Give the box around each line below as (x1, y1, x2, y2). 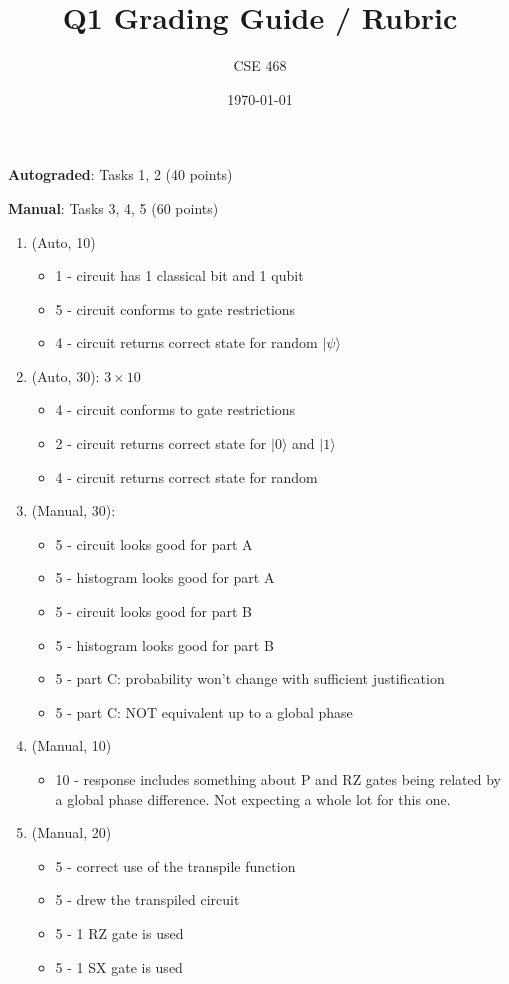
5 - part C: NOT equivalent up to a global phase (55, 701, 353, 722)
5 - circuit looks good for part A (55, 533, 253, 554)
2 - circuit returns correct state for (55, 433, 267, 454)
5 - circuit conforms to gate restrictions (55, 298, 296, 319)
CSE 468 (233, 55, 287, 76)
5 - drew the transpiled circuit (55, 889, 240, 910)
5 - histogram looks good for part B (55, 634, 274, 655)
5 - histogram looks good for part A (55, 567, 275, 588)
